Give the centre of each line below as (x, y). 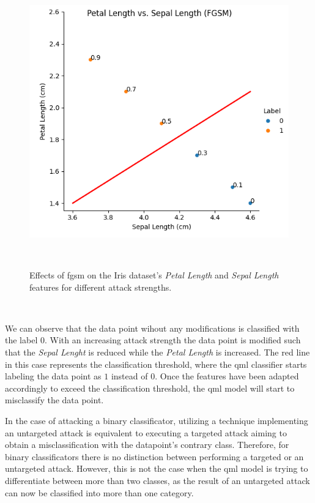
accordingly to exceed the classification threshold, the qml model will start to (150, 388)
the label (21, 340)
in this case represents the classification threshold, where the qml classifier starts (156, 364)
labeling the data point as (53, 376)
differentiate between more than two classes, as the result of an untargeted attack (157, 481)
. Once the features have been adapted (227, 376)
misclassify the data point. (54, 400)
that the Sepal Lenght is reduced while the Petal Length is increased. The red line (157, 352)
